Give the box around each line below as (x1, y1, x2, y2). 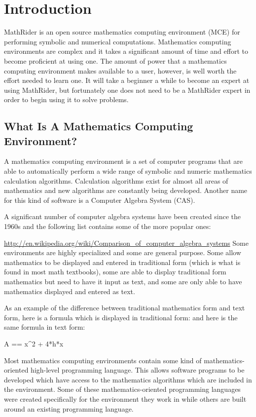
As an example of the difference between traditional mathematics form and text (4, 303, 245, 313)
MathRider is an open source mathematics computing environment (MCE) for (4, 27, 240, 37)
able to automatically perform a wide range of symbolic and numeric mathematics (4, 166, 252, 176)
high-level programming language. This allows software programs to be (31, 365, 245, 375)
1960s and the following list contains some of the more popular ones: (4, 221, 211, 231)
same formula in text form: (4, 322, 85, 332)
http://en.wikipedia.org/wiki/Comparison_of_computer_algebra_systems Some (4, 237, 249, 248)
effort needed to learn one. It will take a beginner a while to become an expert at (4, 75, 250, 85)
